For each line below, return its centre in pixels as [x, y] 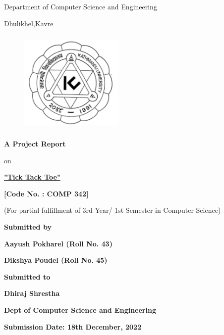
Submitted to [27, 276]
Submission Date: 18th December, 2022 [73, 326]
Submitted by [28, 226]
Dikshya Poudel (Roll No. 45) [56, 260]
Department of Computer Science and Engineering [81, 7]
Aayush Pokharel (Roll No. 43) [58, 243]
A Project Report [35, 144]
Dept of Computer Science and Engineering [80, 310]
